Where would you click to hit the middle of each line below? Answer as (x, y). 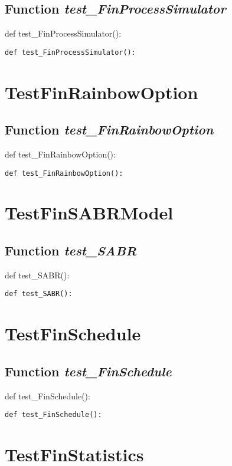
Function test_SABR (71, 250)
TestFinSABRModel (89, 213)
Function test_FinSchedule (88, 371)
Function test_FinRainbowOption (109, 129)
